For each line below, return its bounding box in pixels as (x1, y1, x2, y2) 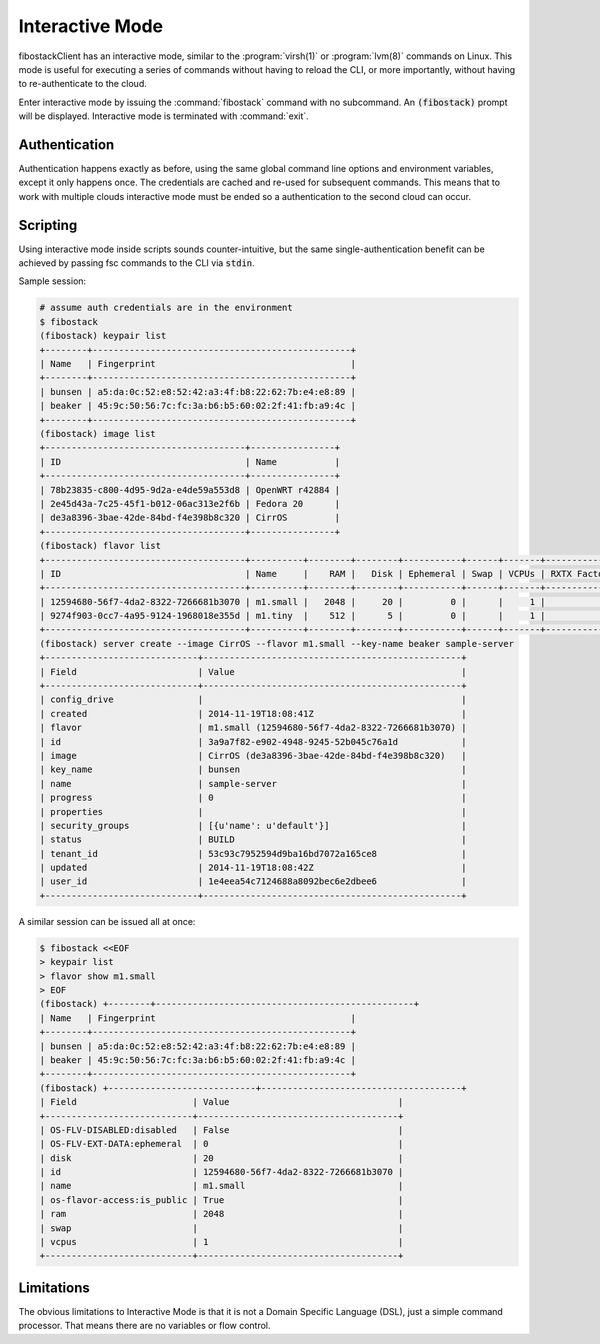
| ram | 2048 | (39, 1208, 404, 1220)
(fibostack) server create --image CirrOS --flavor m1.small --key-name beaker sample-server (39, 638, 515, 649)
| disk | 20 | (39, 1152, 404, 1164)
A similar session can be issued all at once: (18, 915, 196, 927)
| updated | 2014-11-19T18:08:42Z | (39, 862, 467, 874)
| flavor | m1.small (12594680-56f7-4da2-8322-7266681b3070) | (39, 722, 467, 734)
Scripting (18, 216, 78, 234)
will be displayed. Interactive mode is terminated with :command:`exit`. (18, 110, 309, 122)
